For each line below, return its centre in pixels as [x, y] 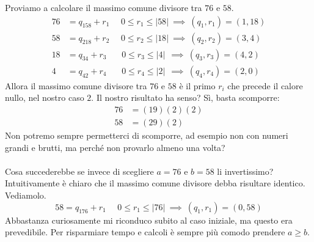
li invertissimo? [245, 171]
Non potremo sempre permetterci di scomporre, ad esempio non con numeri [147, 135]
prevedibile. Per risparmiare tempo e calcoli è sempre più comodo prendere [145, 232]
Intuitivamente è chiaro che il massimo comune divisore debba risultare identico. [155, 183]
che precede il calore [265, 85]
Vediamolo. [26, 195]
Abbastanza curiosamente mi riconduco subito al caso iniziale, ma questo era [149, 220]
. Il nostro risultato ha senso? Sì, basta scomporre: [185, 97]
